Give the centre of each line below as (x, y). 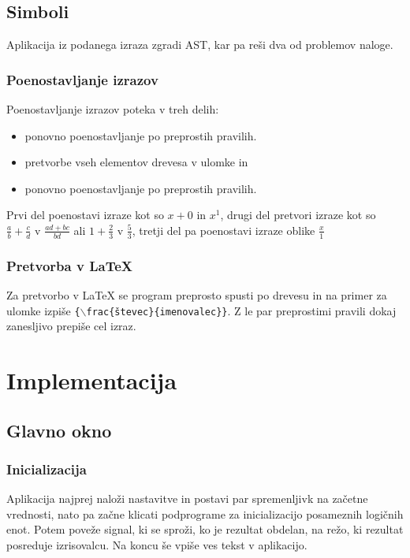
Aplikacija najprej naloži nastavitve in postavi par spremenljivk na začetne (187, 498)
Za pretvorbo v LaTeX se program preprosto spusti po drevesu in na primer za (197, 295)
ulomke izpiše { (43, 310)
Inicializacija (47, 469)
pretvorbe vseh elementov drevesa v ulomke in (136, 162)
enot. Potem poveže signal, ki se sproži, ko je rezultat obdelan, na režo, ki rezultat (205, 529)
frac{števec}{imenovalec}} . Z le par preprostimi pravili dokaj (241, 310)
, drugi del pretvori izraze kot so (298, 215)
